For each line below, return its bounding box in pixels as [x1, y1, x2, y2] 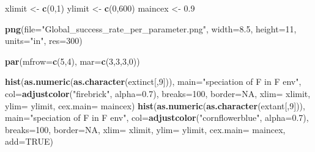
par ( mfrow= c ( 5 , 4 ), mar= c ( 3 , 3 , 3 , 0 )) [5, 54, 140, 67]
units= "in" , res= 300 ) [5, 34, 83, 47]
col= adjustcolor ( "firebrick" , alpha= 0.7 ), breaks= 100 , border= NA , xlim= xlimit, [5, 87, 311, 100]
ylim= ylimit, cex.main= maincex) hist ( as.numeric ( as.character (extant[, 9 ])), [5, 99, 305, 112]
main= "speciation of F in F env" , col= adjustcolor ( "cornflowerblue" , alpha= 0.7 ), [5, 111, 309, 124]
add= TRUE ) [5, 135, 53, 148]
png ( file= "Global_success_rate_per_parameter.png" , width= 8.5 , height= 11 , [5, 22, 297, 35]
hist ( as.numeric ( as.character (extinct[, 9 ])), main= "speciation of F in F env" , [5, 75, 302, 88]
